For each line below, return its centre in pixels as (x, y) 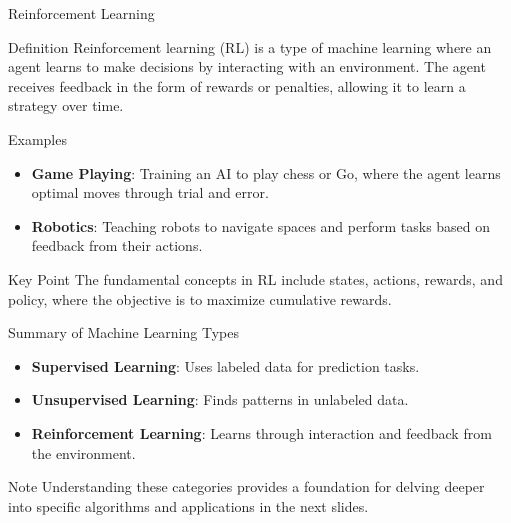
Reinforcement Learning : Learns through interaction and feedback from (261, 432)
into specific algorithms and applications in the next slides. (188, 505)
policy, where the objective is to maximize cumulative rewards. (200, 298)
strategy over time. (66, 105)
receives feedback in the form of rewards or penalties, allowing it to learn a (237, 85)
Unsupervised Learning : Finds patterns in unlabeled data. (220, 399)
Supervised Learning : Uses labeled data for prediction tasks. (225, 365)
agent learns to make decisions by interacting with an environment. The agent (247, 66)
